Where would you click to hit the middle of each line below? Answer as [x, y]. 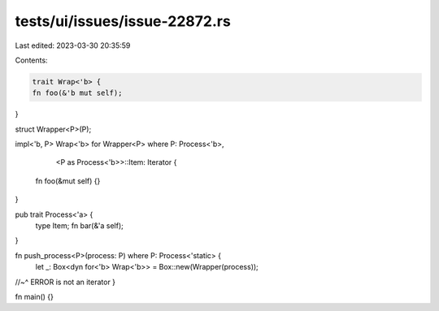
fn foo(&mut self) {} [68, 181]
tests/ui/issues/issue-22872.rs [123, 21]
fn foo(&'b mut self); [77, 93]
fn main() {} [35, 296]
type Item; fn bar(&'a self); [79, 226]
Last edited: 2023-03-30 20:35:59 [73, 45]
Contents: [31, 60]
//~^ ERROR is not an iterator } [65, 282]
